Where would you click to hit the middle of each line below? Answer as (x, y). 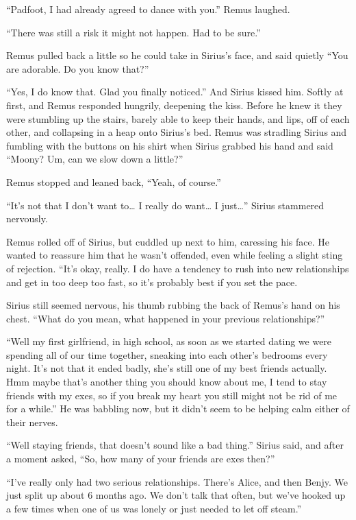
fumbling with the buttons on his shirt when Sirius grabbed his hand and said (170, 145)
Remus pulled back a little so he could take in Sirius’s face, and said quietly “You (177, 55)
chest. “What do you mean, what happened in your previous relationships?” (166, 318)
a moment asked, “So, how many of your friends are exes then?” (141, 459)
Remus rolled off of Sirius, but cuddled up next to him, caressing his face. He (168, 241)
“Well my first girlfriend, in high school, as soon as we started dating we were (169, 341)
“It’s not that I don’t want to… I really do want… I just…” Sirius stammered (165, 205)
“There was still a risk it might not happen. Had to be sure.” (133, 32)
